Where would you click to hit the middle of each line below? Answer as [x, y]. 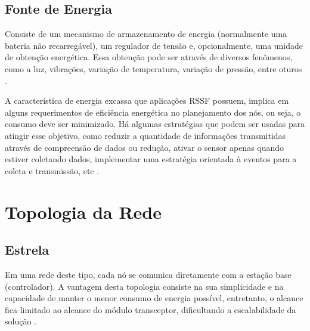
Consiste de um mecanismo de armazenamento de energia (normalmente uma [146, 34]
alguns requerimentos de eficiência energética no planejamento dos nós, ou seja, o [153, 112]
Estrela [27, 250]
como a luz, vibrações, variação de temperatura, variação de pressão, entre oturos [154, 68]
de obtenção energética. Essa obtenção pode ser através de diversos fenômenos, [149, 57]
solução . [21, 321]
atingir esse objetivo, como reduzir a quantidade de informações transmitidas [145, 135]
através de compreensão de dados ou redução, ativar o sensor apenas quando [145, 147]
